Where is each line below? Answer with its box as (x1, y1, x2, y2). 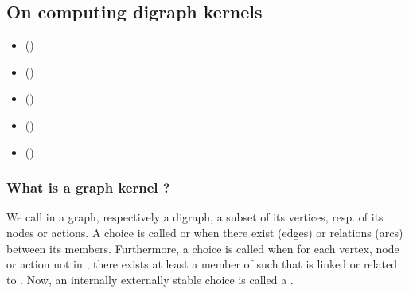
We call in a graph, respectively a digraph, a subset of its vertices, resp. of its (6, 209, 384, 225)
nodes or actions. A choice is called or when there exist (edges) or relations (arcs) (6, 224, 403, 240)
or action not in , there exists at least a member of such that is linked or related (6, 256, 397, 272)
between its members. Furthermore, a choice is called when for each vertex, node (6, 240, 399, 256)
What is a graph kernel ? (6, 178, 170, 197)
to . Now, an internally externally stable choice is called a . (6, 271, 294, 287)
